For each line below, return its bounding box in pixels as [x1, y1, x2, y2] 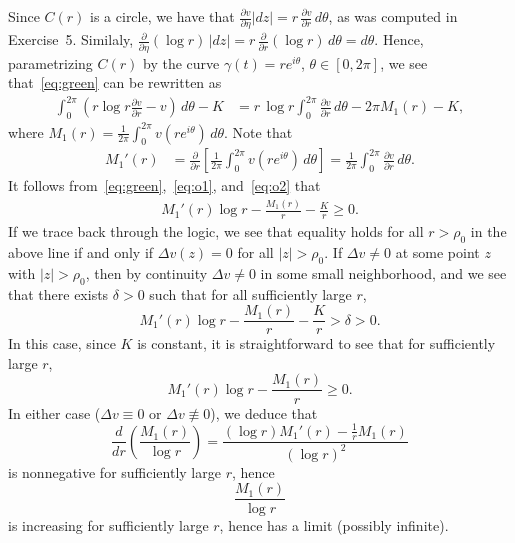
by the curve [143, 52, 220, 73]
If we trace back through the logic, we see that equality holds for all [8, 221, 424, 242]
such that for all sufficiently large [149, 283, 352, 304]
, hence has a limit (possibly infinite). [219, 514, 449, 535]
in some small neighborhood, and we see [260, 262, 507, 283]
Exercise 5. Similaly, [8, 29, 134, 50]
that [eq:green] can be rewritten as [8, 72, 222, 93]
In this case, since [8, 333, 116, 354]
